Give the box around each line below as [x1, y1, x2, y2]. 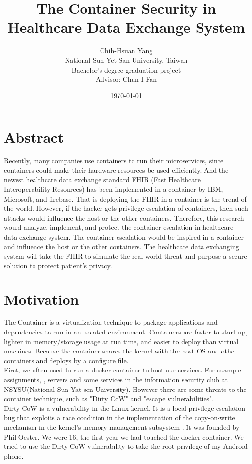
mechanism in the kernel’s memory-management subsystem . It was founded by [4, 422, 240, 432]
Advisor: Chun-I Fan [96, 74, 157, 84]
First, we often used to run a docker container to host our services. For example [4, 365, 241, 375]
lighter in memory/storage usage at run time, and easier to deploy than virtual [4, 336, 239, 346]
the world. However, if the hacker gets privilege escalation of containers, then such [4, 203, 248, 213]
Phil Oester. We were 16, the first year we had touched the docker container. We [4, 431, 244, 442]
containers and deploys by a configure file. [4, 355, 129, 365]
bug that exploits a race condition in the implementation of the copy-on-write [4, 412, 235, 423]
